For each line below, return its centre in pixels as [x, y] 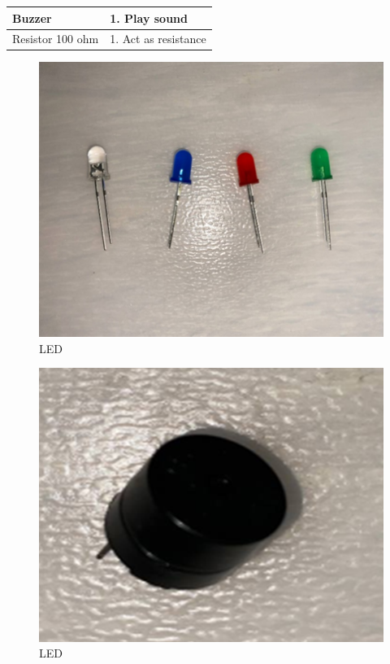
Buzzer [32, 17]
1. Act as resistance [158, 39]
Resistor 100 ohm [56, 39]
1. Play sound [149, 17]
